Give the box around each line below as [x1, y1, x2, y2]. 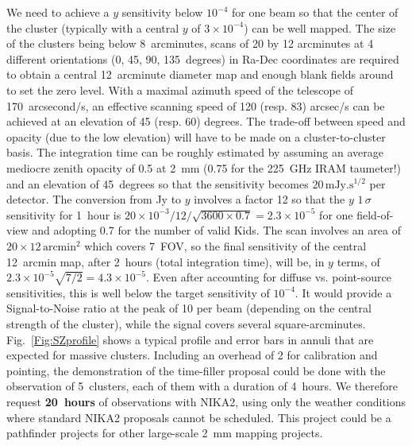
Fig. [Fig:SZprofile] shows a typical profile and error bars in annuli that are [6, 331, 374, 347]
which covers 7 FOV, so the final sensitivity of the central [84, 237, 367, 254]
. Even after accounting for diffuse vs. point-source [146, 269, 391, 285]
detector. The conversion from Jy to [6, 191, 182, 207]
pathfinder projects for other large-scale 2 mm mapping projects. [6, 425, 323, 441]
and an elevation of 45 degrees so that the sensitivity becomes [6, 175, 309, 192]
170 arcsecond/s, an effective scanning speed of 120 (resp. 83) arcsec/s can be [6, 97, 385, 114]
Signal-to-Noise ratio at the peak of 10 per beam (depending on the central [6, 300, 372, 316]
